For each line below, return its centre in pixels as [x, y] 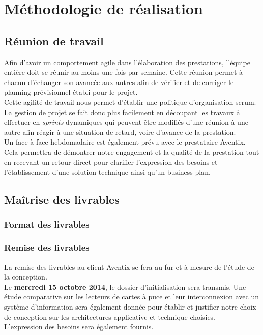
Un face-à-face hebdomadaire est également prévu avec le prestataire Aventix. [125, 142]
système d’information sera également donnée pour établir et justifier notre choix [130, 306]
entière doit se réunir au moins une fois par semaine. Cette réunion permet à [124, 72]
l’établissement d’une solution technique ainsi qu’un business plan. [107, 172]
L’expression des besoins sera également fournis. [79, 327]
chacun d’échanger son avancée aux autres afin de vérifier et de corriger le [119, 82]
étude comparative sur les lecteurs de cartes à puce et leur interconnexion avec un [131, 297]
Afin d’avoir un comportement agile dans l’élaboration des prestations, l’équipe [127, 62]
